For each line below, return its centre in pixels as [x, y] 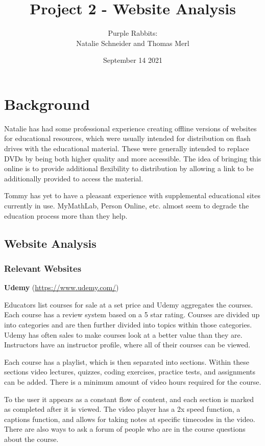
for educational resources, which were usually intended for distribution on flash [127, 138]
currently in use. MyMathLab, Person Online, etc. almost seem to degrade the [127, 205]
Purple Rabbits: [133, 33]
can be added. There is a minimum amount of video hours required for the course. [133, 381]
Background [47, 103]
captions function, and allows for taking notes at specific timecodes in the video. [130, 419]
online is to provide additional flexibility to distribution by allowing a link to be [129, 168]
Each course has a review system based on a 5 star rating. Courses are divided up [132, 314]
